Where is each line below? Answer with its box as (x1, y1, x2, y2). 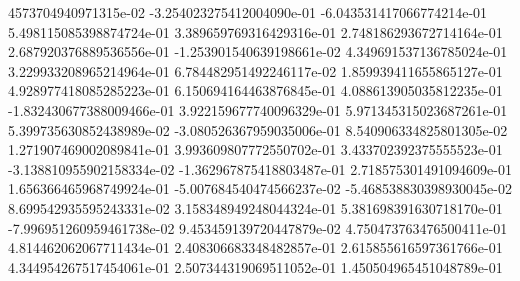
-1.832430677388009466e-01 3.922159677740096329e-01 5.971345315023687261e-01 (8, 99, 508, 120)
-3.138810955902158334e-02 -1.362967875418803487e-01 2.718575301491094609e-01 (8, 158, 512, 179)
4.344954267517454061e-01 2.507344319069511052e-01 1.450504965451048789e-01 (8, 256, 503, 277)
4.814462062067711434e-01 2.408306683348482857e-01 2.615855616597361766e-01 (8, 237, 503, 258)
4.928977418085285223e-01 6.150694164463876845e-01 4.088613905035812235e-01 (8, 80, 503, 101)
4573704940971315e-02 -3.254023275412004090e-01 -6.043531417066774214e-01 (8, 2, 488, 22)
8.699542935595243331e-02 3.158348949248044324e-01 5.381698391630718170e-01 (8, 197, 503, 218)
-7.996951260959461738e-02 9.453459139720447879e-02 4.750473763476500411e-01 (8, 217, 508, 238)
